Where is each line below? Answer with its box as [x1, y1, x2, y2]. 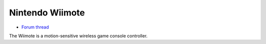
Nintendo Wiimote [9, 7, 85, 18]
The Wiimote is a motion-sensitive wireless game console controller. [9, 33, 148, 39]
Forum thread [21, 24, 49, 30]
